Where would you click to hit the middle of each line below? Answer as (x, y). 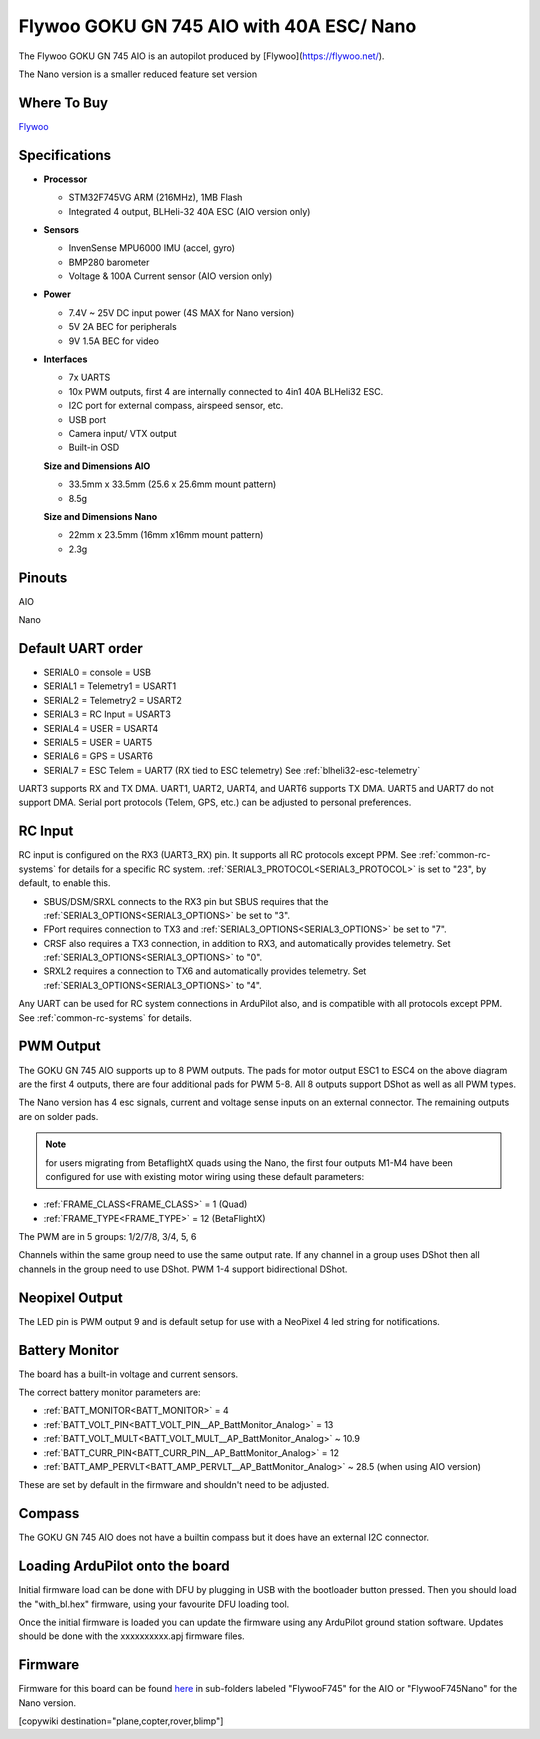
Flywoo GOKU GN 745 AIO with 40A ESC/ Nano (217, 26)
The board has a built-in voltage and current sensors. (128, 1374)
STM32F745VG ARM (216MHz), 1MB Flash (155, 197)
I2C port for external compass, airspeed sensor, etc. (176, 406)
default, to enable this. (64, 883)
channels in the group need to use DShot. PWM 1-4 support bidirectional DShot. (183, 1269)
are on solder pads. (58, 1116)
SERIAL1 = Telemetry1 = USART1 (110, 686)
